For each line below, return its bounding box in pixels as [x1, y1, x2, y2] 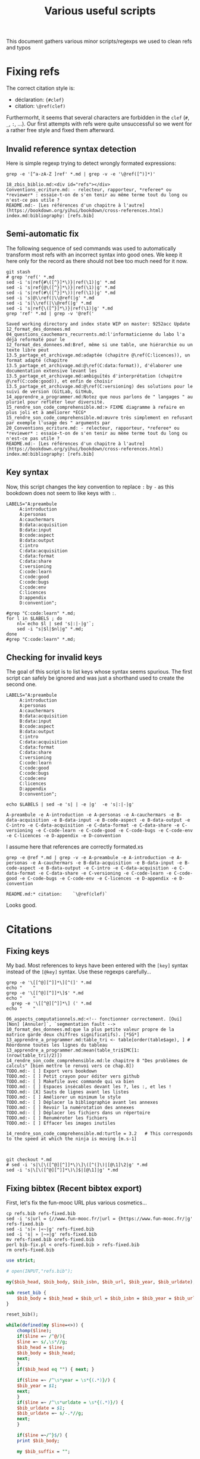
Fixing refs [6, 65, 60, 79]
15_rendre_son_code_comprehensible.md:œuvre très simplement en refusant [6, 415, 193, 421]
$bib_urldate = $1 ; [17, 1405, 65, 1411]
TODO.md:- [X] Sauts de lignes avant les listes [6, 1089, 129, 1095]
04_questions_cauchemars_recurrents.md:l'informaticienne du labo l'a [6, 331, 185, 337]
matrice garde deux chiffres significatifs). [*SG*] [6, 1032, 140, 1038]
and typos [6, 44, 31, 51]
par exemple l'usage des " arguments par [6, 419, 111, 426]
